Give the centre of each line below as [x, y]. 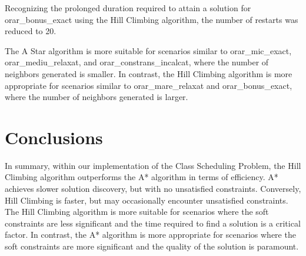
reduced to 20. [31, 31]
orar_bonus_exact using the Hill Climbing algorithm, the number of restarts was [152, 19]
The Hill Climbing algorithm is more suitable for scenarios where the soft [137, 212]
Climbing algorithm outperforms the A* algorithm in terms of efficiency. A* [142, 177]
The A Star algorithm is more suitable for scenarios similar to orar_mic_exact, [148, 50]
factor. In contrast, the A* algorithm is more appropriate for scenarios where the [150, 235]
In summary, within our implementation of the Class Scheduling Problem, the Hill [153, 165]
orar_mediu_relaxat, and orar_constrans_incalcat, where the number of [137, 62]
